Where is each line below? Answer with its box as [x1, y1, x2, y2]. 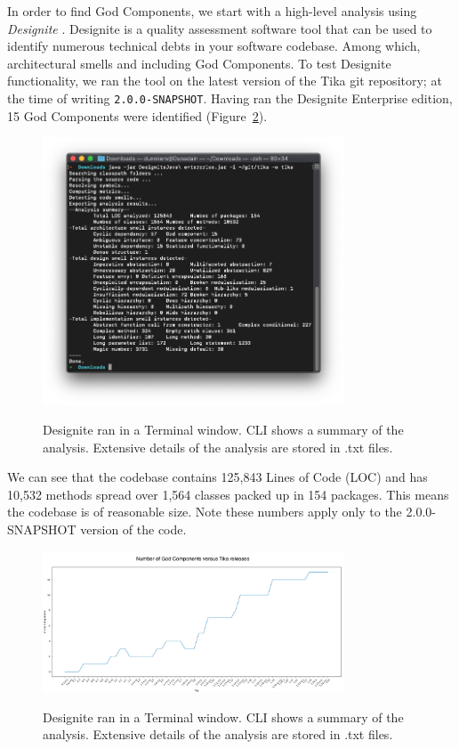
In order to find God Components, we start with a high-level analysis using [7, 2, 417, 20]
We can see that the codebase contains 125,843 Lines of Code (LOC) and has [7, 468, 428, 486]
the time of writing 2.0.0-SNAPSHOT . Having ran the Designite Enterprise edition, [7, 88, 453, 107]
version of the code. [80, 520, 187, 539]
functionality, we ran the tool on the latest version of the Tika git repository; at [7, 71, 442, 90]
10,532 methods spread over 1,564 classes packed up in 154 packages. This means [7, 484, 449, 503]
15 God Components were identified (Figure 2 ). [7, 106, 268, 125]
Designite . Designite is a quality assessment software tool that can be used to [7, 19, 432, 37]
